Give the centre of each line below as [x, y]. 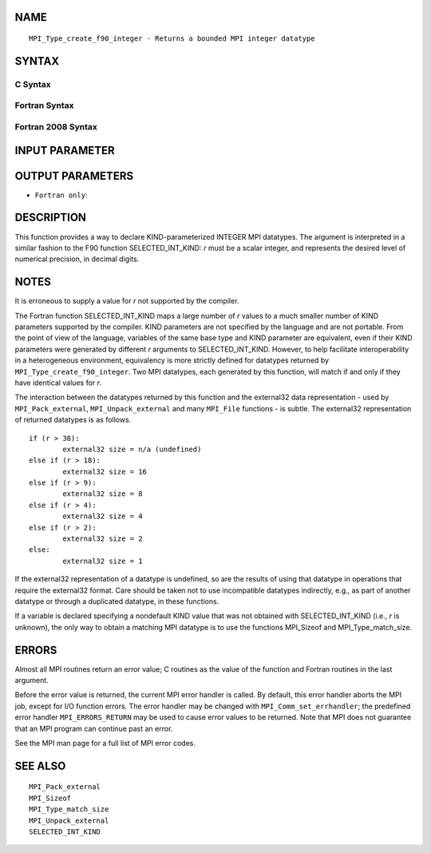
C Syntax [33, 84]
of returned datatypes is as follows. [73, 420]
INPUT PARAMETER [65, 151]
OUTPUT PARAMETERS [74, 176]
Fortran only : [61, 195]
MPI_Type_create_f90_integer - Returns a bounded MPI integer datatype [172, 39]
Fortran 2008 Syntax [56, 126]
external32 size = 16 [105, 472]
